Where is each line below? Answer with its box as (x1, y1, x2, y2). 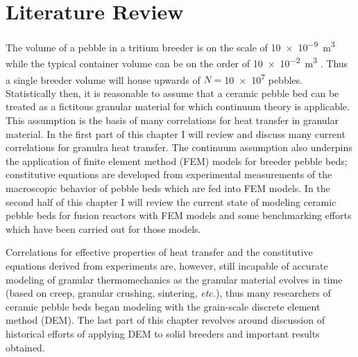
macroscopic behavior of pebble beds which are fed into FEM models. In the (6, 181, 330, 195)
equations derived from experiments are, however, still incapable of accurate (6, 259, 328, 272)
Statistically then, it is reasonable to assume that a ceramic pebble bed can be (6, 85, 339, 100)
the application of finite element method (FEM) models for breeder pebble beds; (6, 153, 348, 168)
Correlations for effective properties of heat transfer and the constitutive (6, 245, 313, 259)
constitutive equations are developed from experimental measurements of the (6, 167, 332, 182)
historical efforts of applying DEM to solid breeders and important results (6, 326, 320, 340)
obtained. (6, 340, 45, 354)
